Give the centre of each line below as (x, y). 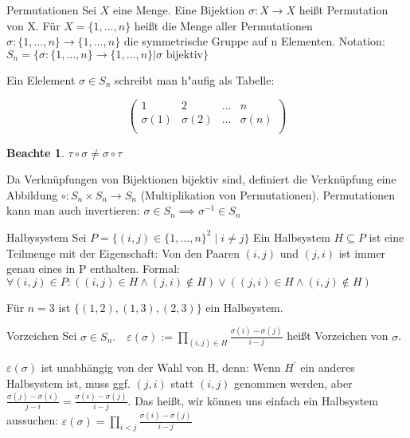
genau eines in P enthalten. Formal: (93, 268)
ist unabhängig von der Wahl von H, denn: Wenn (161, 367)
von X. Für (33, 25)
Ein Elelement (41, 79)
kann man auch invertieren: (73, 210)
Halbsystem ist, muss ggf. (68, 383)
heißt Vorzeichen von (338, 335)
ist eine (387, 237)
